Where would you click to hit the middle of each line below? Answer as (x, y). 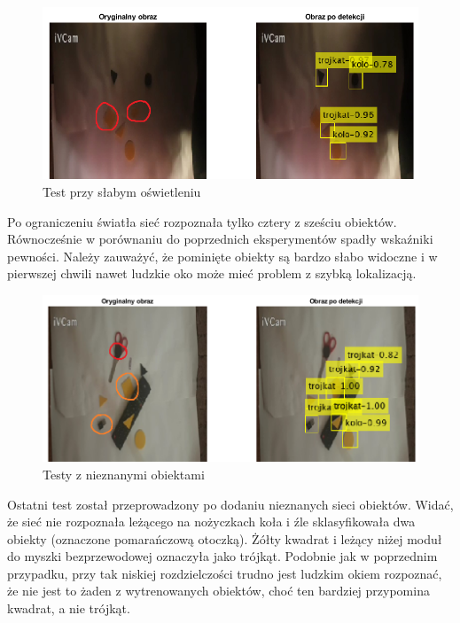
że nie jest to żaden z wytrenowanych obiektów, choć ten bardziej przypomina (218, 591)
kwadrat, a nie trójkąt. (69, 608)
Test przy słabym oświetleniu (122, 192)
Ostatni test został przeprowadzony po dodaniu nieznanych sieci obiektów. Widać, (230, 504)
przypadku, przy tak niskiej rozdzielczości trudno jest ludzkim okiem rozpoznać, (225, 573)
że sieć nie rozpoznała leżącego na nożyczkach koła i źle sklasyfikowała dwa (211, 522)
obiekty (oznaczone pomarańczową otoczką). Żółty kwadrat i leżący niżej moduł (225, 538)
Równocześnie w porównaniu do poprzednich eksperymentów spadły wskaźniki (220, 239)
